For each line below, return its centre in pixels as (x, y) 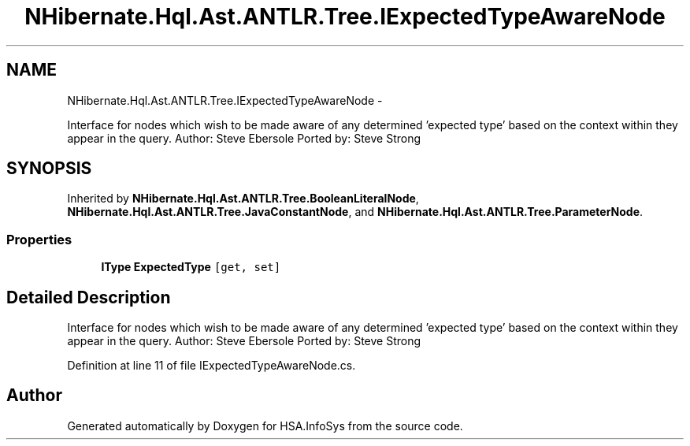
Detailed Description (89, 297)
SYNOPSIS (49, 169)
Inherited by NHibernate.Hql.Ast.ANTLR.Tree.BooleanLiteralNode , (243, 199)
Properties (39, 239)
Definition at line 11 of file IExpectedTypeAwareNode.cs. (211, 366)
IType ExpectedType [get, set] (191, 267)
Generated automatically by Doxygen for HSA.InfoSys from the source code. (265, 426)
